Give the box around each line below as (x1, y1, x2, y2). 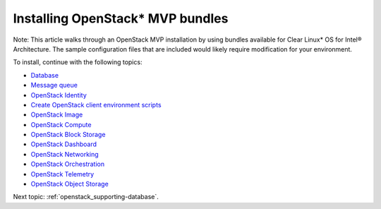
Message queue (30, 81, 78, 90)
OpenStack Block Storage (30, 131, 106, 139)
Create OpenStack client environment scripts (30, 100, 162, 109)
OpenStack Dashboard (30, 140, 97, 148)
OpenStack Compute (30, 120, 92, 129)
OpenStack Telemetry (30, 169, 95, 178)
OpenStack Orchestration (30, 160, 105, 169)
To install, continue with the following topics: (13, 58, 143, 66)
